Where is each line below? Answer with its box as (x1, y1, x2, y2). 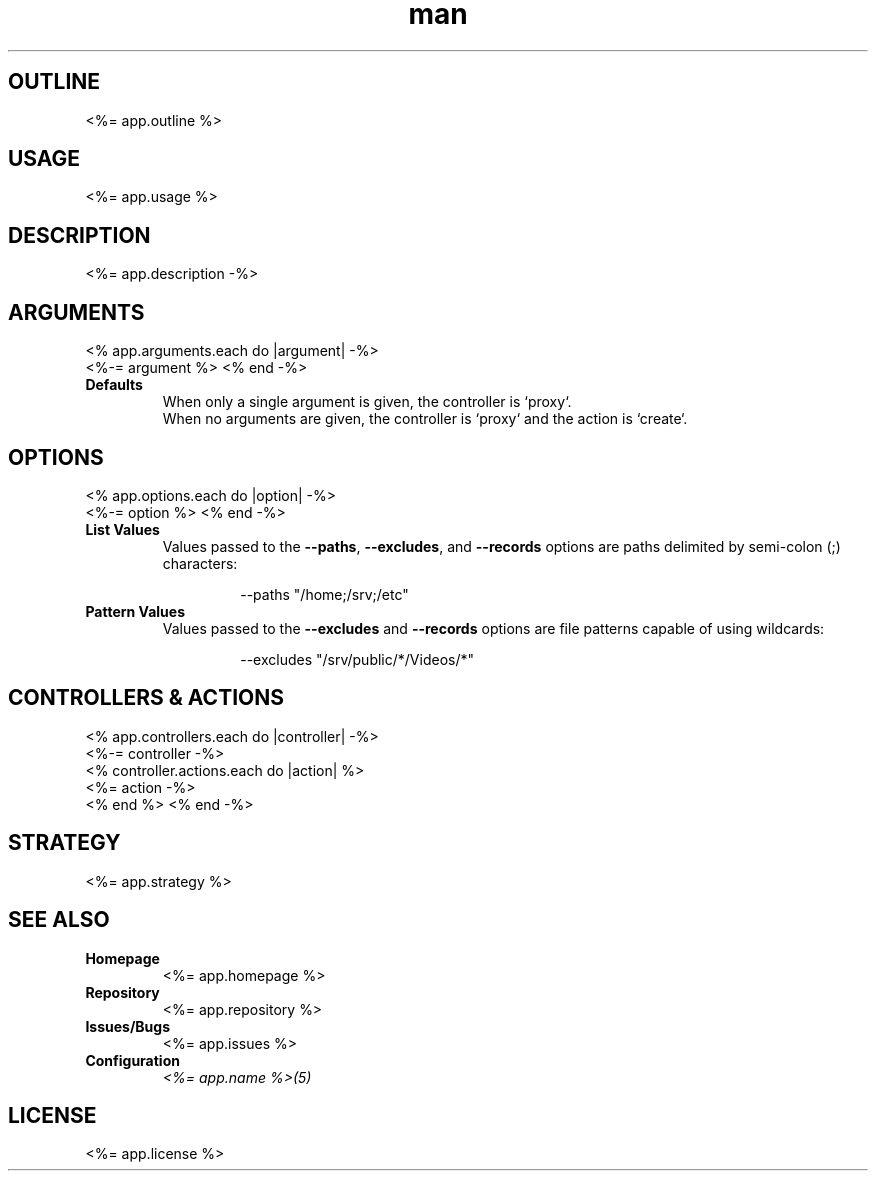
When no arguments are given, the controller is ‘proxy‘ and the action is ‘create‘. (162, 410, 688, 428)
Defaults (85, 376, 143, 394)
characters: (162, 554, 238, 572)
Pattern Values (85, 602, 185, 620)
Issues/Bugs (85, 1017, 170, 1035)
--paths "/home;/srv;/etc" (240, 585, 409, 603)
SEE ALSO (8, 907, 110, 933)
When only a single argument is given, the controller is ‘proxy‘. (162, 393, 572, 411)
